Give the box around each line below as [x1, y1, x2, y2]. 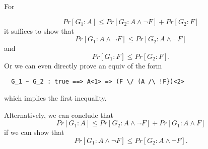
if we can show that [4, 127, 64, 137]
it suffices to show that [4, 25, 75, 36]
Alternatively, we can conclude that [4, 109, 114, 120]
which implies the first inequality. [4, 93, 107, 103]
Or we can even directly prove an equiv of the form [4, 60, 162, 70]
